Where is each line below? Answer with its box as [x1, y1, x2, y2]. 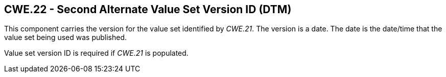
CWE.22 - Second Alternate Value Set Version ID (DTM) [4, 3, 292, 16]
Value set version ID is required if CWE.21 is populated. [4, 49, 189, 58]
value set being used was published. [4, 33, 127, 42]
